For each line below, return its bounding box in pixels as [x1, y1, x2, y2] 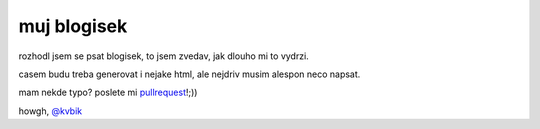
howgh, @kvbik [18, 105, 83, 117]
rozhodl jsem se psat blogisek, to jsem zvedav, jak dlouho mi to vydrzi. [18, 50, 309, 62]
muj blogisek [18, 15, 128, 37]
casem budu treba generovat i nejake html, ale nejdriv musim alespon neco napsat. [18, 68, 361, 80]
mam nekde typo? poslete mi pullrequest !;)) [18, 86, 198, 99]
